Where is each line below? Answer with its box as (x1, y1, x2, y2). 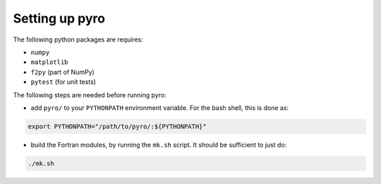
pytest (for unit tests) (30, 78, 97, 86)
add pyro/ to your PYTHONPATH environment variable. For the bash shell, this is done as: (30, 103, 289, 112)
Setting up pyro (13, 11, 106, 26)
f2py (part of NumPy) (30, 68, 95, 76)
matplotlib (30, 59, 68, 66)
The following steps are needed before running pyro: (13, 90, 167, 99)
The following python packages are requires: (13, 35, 144, 44)
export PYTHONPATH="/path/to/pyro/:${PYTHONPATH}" (28, 122, 207, 130)
